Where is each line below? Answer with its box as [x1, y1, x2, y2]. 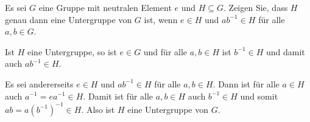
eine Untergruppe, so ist [27, 45, 117, 58]
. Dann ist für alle [213, 77, 280, 90]
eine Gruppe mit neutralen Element [38, 1, 172, 13]
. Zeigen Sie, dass [224, 1, 288, 13]
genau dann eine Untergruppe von [5, 13, 132, 25]
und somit [240, 89, 278, 102]
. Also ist [81, 103, 115, 115]
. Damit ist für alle [83, 89, 153, 102]
